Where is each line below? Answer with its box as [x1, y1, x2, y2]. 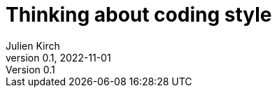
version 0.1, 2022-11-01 [6, 51, 111, 64]
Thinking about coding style [6, 3, 272, 27]
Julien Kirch [6, 39, 60, 52]
